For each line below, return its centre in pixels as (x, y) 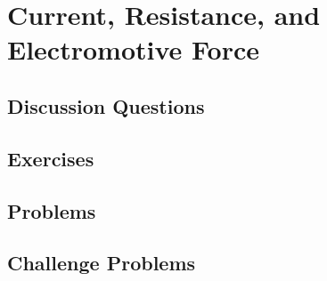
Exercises (51, 158)
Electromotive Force (134, 49)
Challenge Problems (102, 263)
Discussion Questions (106, 105)
